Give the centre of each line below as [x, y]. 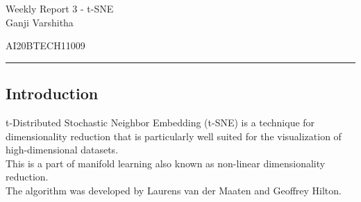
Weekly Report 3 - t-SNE [60, 8]
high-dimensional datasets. [62, 150]
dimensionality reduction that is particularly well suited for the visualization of [174, 136]
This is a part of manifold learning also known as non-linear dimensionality [166, 163]
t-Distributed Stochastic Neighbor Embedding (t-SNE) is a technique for [160, 122]
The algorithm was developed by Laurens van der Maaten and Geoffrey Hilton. [174, 190]
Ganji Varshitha [40, 22]
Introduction [52, 93]
